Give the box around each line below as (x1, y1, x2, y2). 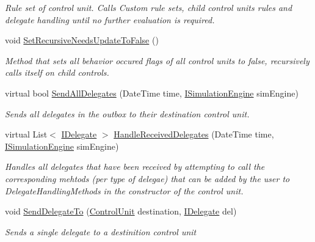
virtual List (5, 128, 48, 141)
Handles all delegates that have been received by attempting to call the (5, 160, 265, 173)
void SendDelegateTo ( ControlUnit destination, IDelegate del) (5, 205, 237, 218)
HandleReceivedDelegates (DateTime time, (114, 128, 274, 141)
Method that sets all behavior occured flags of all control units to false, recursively (5, 54, 310, 67)
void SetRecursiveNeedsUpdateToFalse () (5, 34, 159, 46)
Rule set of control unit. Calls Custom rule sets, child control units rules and (5, 1, 292, 13)
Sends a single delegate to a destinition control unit (5, 225, 197, 238)
